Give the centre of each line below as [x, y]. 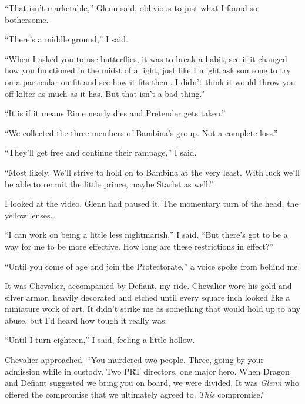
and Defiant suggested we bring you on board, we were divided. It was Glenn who [152, 383]
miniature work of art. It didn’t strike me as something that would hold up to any [153, 309]
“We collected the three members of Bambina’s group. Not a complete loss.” [141, 132]
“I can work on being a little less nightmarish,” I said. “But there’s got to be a [146, 235]
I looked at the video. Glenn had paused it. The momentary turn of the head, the [152, 203]
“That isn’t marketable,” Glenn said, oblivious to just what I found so [131, 8]
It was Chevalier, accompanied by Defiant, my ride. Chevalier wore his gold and [148, 286]
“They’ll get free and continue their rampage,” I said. [101, 152]
